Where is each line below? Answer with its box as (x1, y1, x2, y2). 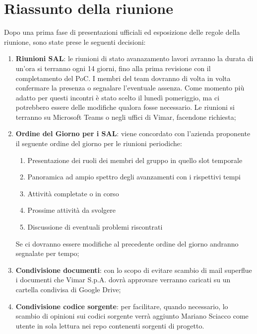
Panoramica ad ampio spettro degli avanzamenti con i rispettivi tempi (27, 171, 241, 182)
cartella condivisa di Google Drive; (15, 284, 121, 294)
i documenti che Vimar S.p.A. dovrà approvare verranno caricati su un (15, 274, 231, 285)
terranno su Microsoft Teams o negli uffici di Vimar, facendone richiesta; (15, 111, 236, 122)
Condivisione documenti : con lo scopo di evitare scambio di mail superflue (15, 264, 252, 275)
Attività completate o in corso (27, 188, 119, 198)
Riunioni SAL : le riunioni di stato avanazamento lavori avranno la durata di (15, 53, 254, 64)
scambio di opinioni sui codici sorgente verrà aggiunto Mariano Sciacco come (15, 311, 249, 321)
